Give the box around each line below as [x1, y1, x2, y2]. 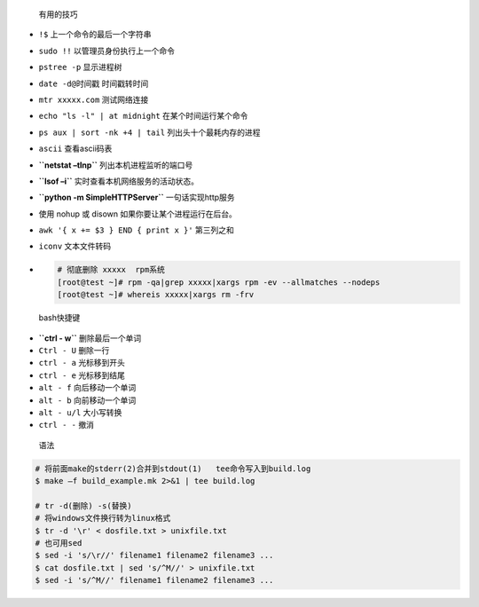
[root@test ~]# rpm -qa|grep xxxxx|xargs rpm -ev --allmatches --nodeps [57, 277, 381, 288]
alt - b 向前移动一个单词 [38, 395, 137, 406]
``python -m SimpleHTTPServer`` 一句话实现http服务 [38, 192, 235, 203]
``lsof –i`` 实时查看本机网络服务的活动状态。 [38, 176, 200, 186]
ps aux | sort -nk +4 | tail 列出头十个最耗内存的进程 [38, 127, 261, 138]
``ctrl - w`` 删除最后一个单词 [38, 333, 142, 343]
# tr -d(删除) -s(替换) [35, 501, 132, 510]
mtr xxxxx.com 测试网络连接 [38, 94, 149, 105]
